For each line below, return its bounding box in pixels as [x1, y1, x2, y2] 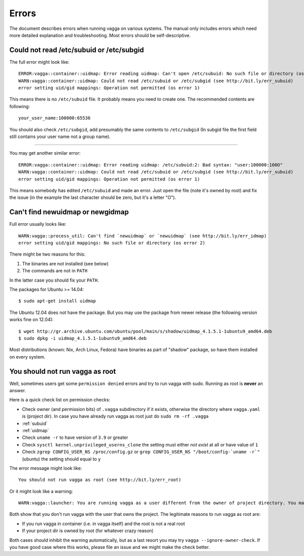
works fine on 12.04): [9, 317, 54, 323]
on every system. [9, 354, 46, 360]
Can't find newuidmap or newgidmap [9, 208, 129, 217]
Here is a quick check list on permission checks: [9, 397, 110, 403]
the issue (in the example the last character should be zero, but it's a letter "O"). [9, 194, 176, 200]
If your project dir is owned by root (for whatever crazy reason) [22, 528, 154, 534]
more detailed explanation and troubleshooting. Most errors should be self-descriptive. [9, 32, 191, 38]
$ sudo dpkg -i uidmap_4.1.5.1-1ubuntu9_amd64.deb [18, 335, 147, 341]
